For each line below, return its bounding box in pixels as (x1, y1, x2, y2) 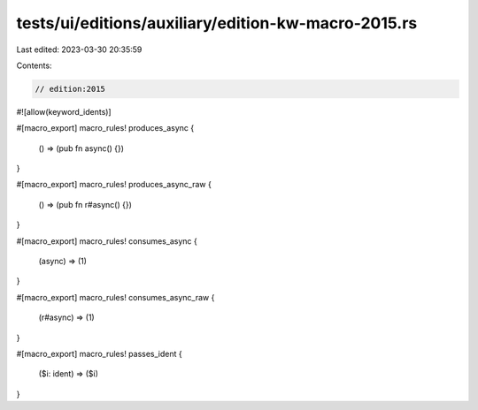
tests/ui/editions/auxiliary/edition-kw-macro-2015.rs (16, 13, 418, 33)
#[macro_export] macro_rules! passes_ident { (16, 348, 182, 359)
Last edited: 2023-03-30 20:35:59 (16, 44, 143, 55)
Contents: (16, 60, 52, 71)
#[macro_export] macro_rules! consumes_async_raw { (16, 292, 215, 302)
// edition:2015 (35, 84, 106, 94)
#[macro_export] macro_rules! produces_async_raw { (16, 179, 212, 190)
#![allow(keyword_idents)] (16, 106, 112, 117)
